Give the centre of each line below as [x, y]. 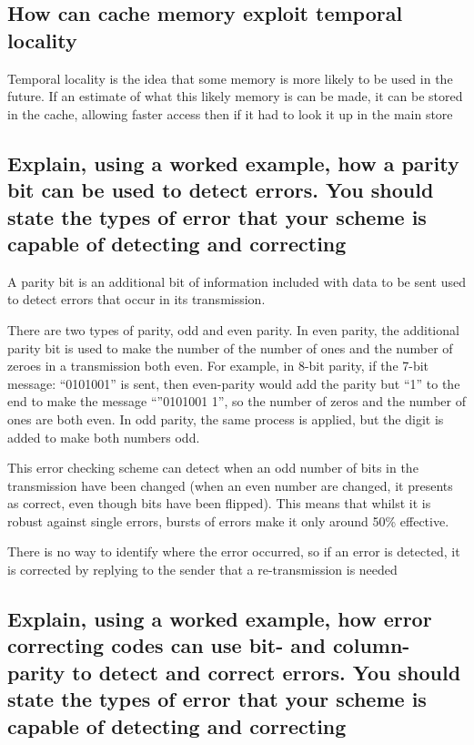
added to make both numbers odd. [104, 437]
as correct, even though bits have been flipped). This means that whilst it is [219, 503]
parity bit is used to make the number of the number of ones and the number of [230, 347]
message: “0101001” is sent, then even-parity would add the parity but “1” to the [234, 383]
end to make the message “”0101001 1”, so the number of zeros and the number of [237, 401]
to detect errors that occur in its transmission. [136, 299]
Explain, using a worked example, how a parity [233, 163]
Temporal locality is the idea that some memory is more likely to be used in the [230, 78]
